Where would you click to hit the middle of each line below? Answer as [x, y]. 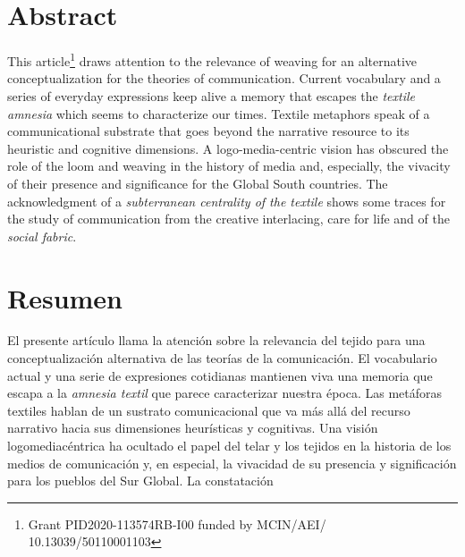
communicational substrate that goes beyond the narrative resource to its [208, 131]
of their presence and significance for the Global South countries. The [198, 183]
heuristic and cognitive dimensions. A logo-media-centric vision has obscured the [228, 148]
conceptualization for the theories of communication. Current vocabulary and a [224, 78]
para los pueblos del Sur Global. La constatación [140, 481]
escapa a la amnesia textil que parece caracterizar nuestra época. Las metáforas [225, 393]
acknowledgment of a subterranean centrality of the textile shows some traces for [227, 201]
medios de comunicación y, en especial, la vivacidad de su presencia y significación [232, 463]
